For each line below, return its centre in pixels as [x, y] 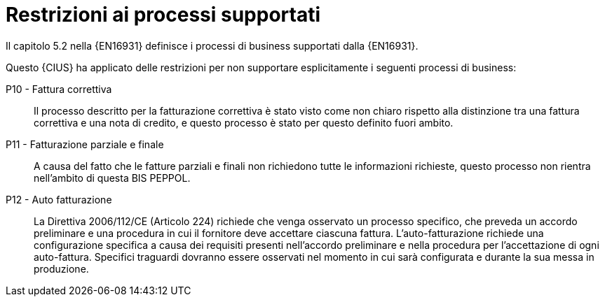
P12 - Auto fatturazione [59, 199]
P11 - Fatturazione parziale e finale [85, 144]
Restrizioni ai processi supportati [163, 15]
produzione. [61, 268]
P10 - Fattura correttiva [59, 89]
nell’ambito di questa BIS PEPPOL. [112, 178]
